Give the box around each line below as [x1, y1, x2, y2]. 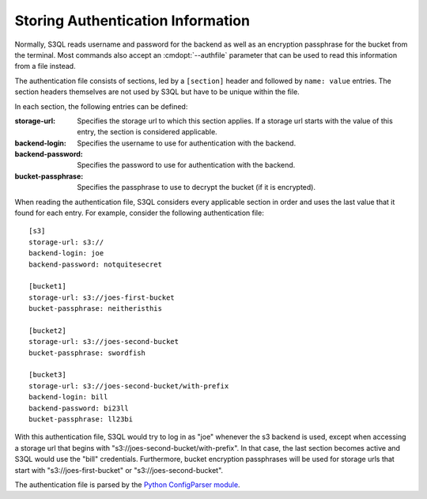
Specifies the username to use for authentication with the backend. [77, 138, 297, 148]
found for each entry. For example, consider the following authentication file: [14, 208, 264, 217]
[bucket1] [28, 282, 66, 291]
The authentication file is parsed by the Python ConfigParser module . [14, 480, 240, 490]
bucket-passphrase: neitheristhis [28, 304, 162, 313]
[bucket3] [28, 370, 66, 380]
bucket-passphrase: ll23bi [28, 415, 134, 424]
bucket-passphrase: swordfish [28, 348, 146, 357]
